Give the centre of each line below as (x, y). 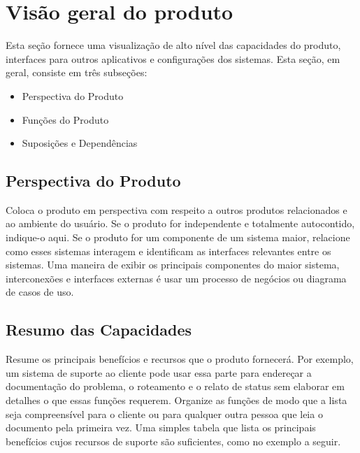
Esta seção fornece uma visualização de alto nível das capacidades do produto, (173, 45)
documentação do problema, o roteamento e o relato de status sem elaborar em (175, 386)
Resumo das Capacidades (99, 330)
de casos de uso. (40, 292)
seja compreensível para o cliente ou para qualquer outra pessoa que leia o (164, 414)
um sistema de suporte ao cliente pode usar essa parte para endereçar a (159, 372)
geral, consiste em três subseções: (77, 72)
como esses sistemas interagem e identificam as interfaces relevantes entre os (168, 251)
